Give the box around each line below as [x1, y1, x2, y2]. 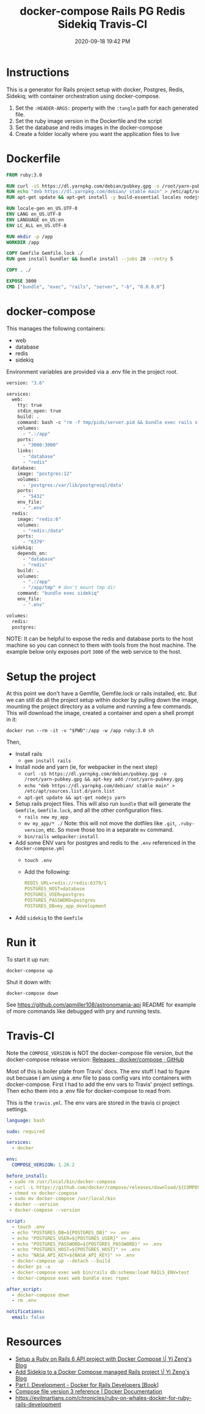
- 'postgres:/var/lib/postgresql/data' [22, 482, 124, 488]
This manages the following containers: [6, 325, 106, 332]
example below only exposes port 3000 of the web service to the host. [6, 648, 182, 656]
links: [17, 448, 34, 454]
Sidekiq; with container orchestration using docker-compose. [6, 92, 160, 99]
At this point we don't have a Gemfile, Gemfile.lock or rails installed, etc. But [6, 690, 197, 697]
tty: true [17, 403, 43, 409]
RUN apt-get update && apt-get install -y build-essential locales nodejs [6, 194, 201, 200]
